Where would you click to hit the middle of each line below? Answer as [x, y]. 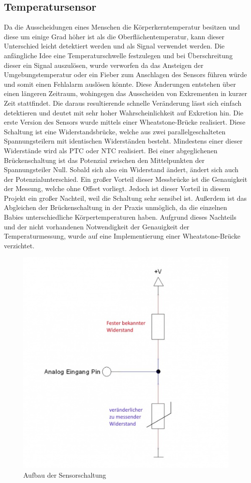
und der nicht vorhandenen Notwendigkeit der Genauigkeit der [97, 226]
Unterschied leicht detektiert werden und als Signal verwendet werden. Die [114, 46]
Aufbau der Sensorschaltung [65, 475]
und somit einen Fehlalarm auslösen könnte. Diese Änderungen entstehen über [120, 84]
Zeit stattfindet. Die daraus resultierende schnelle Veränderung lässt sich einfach [123, 103]
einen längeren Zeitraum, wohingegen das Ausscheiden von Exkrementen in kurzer [126, 93]
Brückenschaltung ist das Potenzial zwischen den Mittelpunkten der [104, 160]
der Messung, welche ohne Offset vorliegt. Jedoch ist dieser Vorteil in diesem [117, 188]
